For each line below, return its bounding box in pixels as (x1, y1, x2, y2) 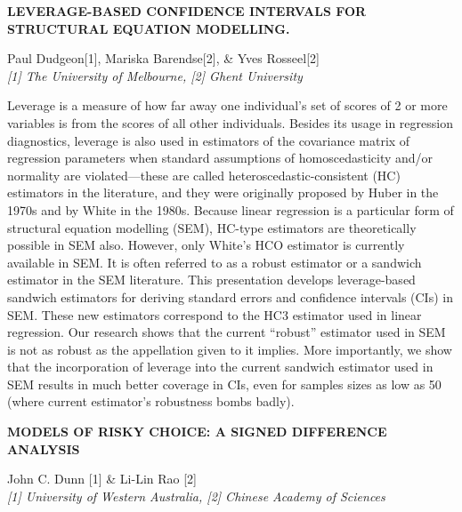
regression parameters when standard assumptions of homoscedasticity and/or (7, 148, 434, 167)
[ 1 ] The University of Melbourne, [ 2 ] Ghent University (7, 66, 303, 84)
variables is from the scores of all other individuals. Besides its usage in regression (7, 113, 453, 132)
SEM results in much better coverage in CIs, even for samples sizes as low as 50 (7, 374, 442, 393)
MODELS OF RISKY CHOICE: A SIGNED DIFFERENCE (7, 422, 387, 441)
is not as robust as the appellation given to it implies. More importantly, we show (7, 340, 452, 358)
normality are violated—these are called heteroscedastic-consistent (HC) (7, 165, 401, 184)
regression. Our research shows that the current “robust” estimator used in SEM (7, 323, 446, 341)
